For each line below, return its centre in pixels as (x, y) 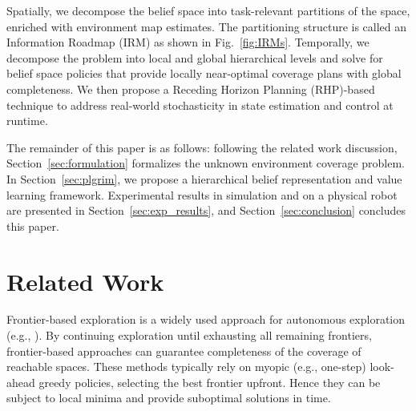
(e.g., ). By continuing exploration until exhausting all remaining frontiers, (189, 335)
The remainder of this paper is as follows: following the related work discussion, (202, 147)
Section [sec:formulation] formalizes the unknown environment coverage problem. (206, 163)
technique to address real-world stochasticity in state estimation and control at (200, 105)
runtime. (27, 121)
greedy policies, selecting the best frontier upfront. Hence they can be (210, 382)
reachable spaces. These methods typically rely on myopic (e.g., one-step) (186, 367)
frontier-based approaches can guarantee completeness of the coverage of (184, 351)
